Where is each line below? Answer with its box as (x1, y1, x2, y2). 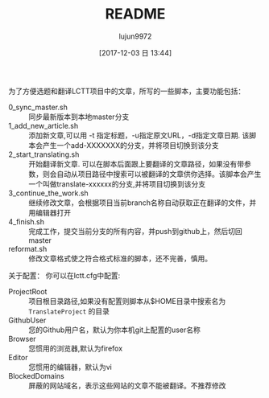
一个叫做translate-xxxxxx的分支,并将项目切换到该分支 (28, 178, 206, 189)
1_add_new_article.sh (8, 121, 79, 130)
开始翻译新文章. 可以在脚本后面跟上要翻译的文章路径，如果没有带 (28, 158, 244, 169)
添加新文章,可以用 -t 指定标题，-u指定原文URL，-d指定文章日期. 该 (28, 130, 250, 140)
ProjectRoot (8, 286, 48, 296)
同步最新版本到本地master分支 (28, 112, 130, 121)
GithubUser (8, 315, 47, 325)
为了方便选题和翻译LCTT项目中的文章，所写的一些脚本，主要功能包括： (8, 86, 246, 96)
